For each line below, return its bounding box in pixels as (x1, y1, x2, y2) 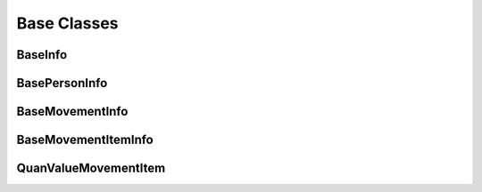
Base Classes (16, 13, 120, 33)
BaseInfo (16, 47, 68, 62)
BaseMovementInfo (16, 104, 129, 119)
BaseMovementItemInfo (16, 132, 154, 148)
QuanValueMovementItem (16, 161, 166, 176)
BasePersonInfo (16, 76, 108, 91)
